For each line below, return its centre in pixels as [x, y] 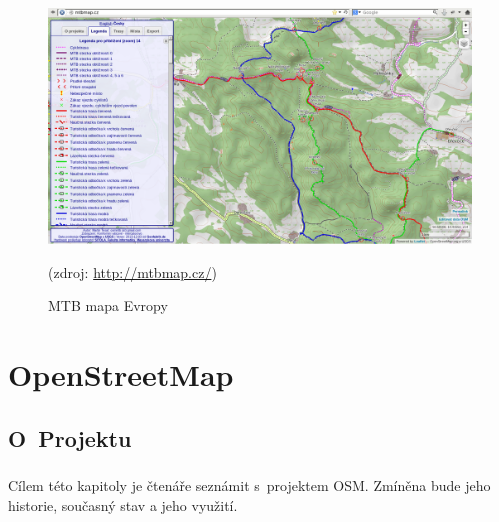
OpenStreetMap [121, 373]
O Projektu [70, 437]
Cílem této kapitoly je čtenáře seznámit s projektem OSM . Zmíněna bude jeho [249, 485]
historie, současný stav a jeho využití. [123, 504]
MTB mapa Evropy [108, 305]
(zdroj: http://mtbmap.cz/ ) [132, 271]
